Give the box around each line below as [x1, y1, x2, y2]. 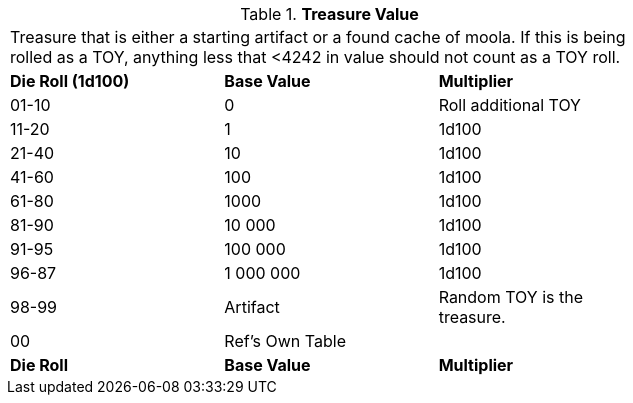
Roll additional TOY [438, 95, 581, 115]
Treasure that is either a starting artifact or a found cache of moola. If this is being [10, 27, 626, 47]
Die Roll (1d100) [10, 71, 130, 91]
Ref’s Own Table [224, 331, 346, 351]
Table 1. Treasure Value [240, 4, 419, 24]
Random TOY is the [438, 287, 583, 307]
